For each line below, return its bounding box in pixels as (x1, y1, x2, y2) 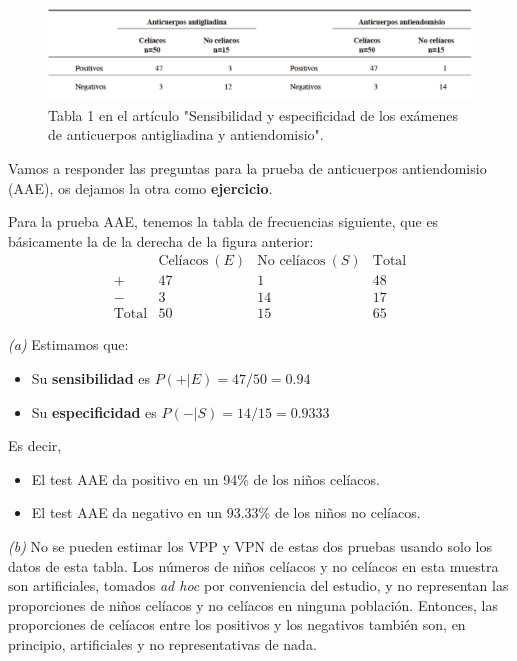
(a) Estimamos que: (8, 334, 129, 355)
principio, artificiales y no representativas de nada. (8, 633, 317, 654)
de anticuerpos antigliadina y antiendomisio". (48, 124, 324, 145)
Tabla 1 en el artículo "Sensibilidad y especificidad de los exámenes (48, 104, 459, 125)
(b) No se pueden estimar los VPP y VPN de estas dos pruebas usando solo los (8, 536, 493, 556)
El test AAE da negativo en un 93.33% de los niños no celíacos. (31, 502, 421, 523)
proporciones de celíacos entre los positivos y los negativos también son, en (8, 614, 466, 635)
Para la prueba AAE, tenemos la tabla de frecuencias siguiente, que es (8, 211, 439, 232)
